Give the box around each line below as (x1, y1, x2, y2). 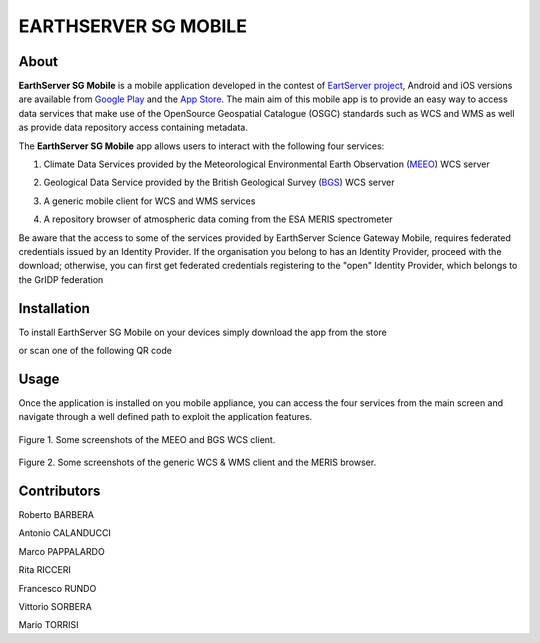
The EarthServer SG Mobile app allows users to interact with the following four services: (18, 140, 385, 152)
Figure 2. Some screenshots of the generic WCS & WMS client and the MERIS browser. (18, 456, 377, 469)
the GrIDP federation (18, 273, 104, 285)
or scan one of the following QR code (18, 345, 172, 357)
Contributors (18, 482, 101, 499)
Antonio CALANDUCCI (18, 527, 112, 539)
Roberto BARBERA (18, 509, 95, 521)
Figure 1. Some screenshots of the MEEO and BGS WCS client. (18, 433, 276, 445)
